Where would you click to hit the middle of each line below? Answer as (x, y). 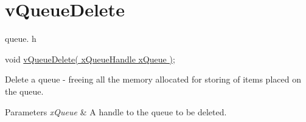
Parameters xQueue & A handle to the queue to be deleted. (116, 111)
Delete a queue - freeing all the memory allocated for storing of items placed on (153, 79)
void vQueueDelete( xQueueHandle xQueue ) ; (90, 59)
